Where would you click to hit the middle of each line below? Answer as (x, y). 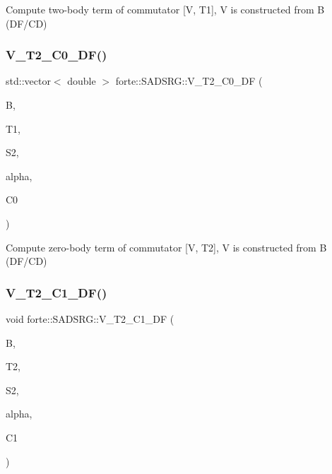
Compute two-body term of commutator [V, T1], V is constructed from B (165, 9)
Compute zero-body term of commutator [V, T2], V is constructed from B (166, 247)
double (82, 81)
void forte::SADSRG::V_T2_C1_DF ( (90, 318)
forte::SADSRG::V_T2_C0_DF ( (189, 81)
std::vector (28, 81)
